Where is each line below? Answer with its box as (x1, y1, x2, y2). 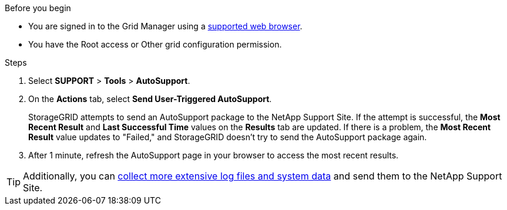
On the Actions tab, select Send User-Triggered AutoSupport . (28, 94, 272, 104)
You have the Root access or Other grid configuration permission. (28, 39, 282, 49)
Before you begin (5, 3, 71, 13)
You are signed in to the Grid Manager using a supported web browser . (28, 21, 303, 31)
